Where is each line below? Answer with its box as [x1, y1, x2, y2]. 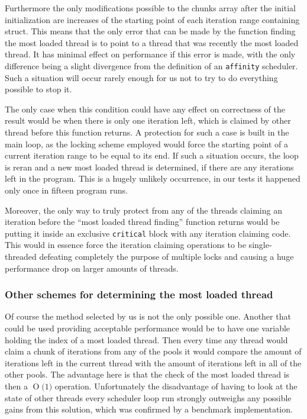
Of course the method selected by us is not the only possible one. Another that [5, 310, 291, 323]
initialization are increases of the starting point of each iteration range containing [5, 13, 300, 25]
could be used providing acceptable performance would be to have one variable [5, 322, 290, 334]
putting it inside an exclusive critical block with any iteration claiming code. [5, 227, 291, 239]
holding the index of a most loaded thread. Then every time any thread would [5, 333, 288, 346]
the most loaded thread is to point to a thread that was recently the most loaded [5, 36, 299, 49]
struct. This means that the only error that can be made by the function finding [5, 25, 296, 37]
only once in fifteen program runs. [5, 183, 128, 196]
